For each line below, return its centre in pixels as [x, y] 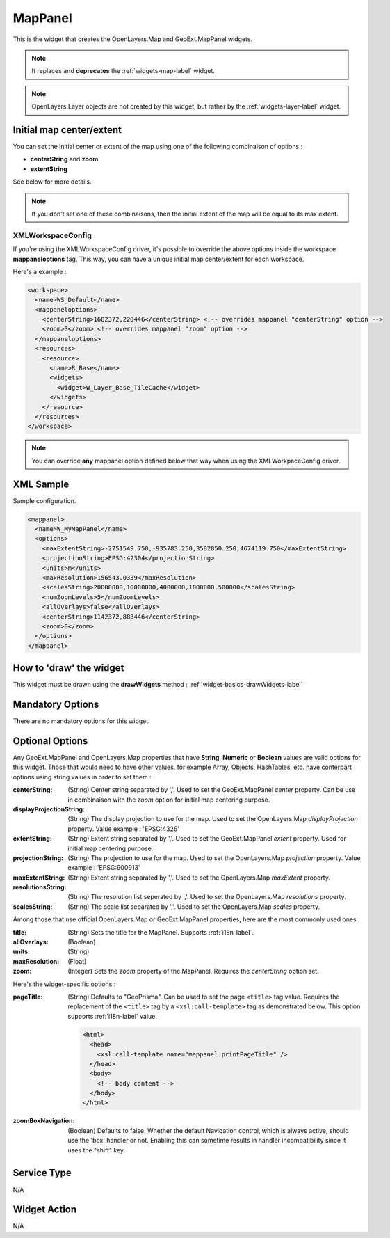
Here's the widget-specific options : [64, 984]
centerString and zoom [64, 159]
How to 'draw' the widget [68, 668]
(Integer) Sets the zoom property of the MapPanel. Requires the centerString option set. [193, 971]
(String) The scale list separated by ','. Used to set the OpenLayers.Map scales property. [194, 906]
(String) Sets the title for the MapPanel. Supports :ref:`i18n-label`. [161, 932]
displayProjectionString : [49, 809]
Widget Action [45, 1210]
